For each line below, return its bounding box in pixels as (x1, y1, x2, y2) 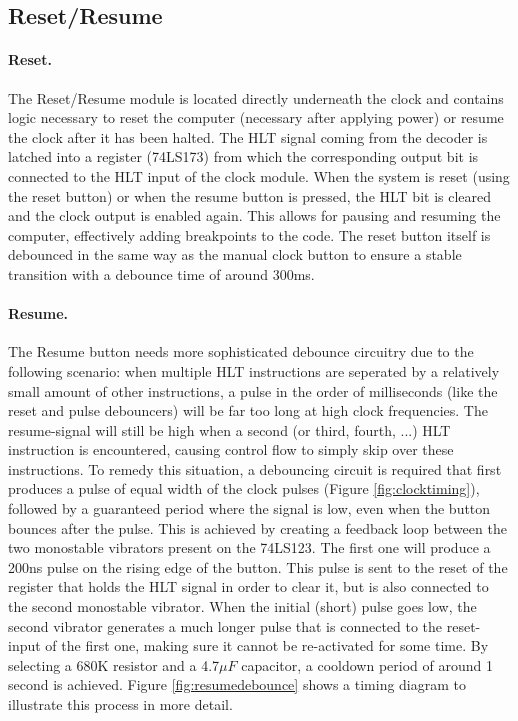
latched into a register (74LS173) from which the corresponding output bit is (8, 146, 479, 167)
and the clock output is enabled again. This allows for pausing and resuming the (8, 205, 501, 226)
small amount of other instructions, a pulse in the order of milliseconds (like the (8, 380, 498, 401)
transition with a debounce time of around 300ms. (8, 263, 315, 284)
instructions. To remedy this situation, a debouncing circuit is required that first (8, 458, 502, 479)
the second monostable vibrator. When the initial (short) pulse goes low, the (8, 596, 477, 617)
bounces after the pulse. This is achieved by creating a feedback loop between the (8, 517, 507, 538)
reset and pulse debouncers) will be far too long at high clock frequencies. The (8, 400, 488, 421)
